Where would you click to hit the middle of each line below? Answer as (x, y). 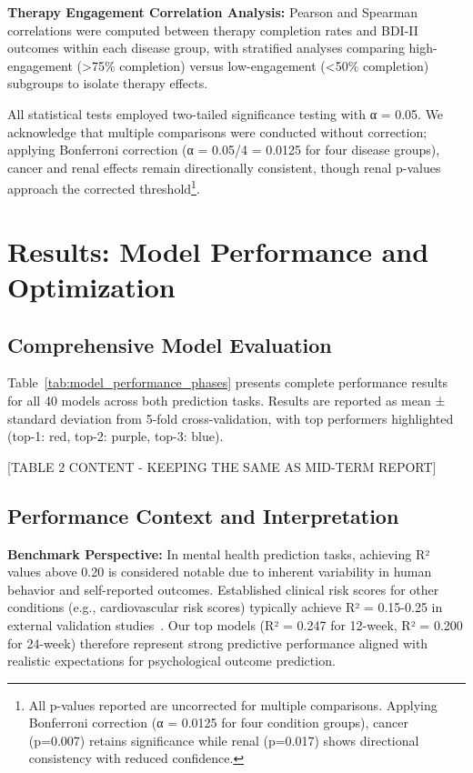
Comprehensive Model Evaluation (170, 344)
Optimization (91, 286)
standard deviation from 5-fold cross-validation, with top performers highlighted (231, 418)
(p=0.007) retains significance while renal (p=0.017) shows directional (224, 740)
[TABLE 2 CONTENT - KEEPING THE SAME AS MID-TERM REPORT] (222, 466)
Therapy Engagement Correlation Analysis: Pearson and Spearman (213, 12)
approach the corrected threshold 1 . (104, 187)
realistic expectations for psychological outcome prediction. (171, 661)
